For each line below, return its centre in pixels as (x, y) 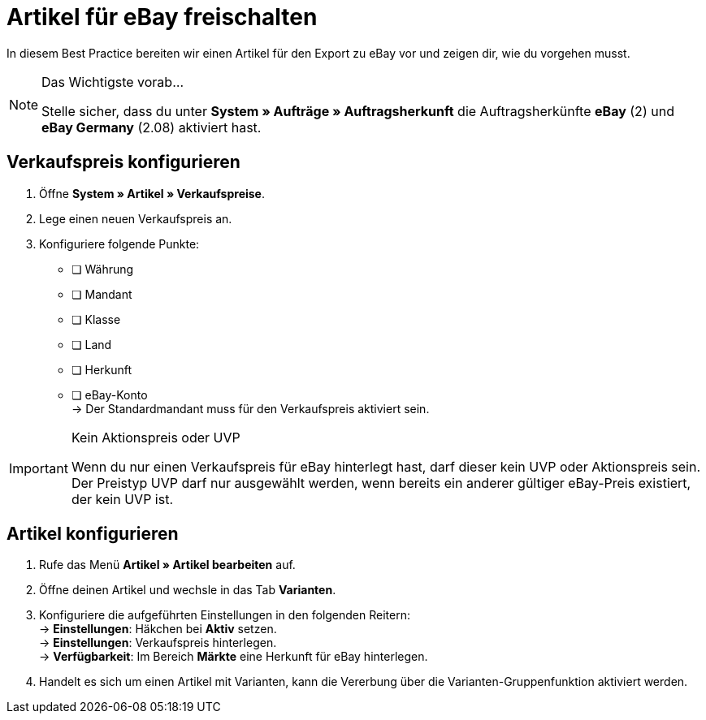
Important (39, 468)
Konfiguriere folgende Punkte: (119, 244)
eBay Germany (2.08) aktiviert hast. (152, 127)
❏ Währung (103, 269)
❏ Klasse (96, 319)
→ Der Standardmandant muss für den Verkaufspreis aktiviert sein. (251, 408)
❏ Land (92, 344)
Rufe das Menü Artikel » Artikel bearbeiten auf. (167, 565)
